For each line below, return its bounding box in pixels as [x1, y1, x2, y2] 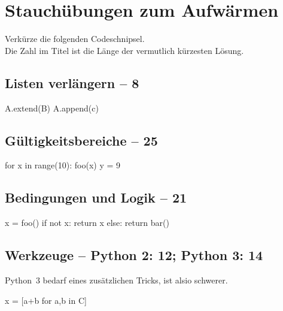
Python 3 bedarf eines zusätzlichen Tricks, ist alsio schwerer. [5, 273, 228, 286]
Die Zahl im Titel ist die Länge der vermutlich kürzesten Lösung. [5, 44, 244, 56]
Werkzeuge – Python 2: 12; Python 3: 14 [5, 246, 263, 264]
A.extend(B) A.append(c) [5, 101, 99, 114]
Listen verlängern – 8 [5, 73, 139, 92]
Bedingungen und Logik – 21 [5, 188, 187, 207]
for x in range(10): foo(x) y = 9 [5, 159, 120, 171]
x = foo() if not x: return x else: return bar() [5, 216, 169, 229]
